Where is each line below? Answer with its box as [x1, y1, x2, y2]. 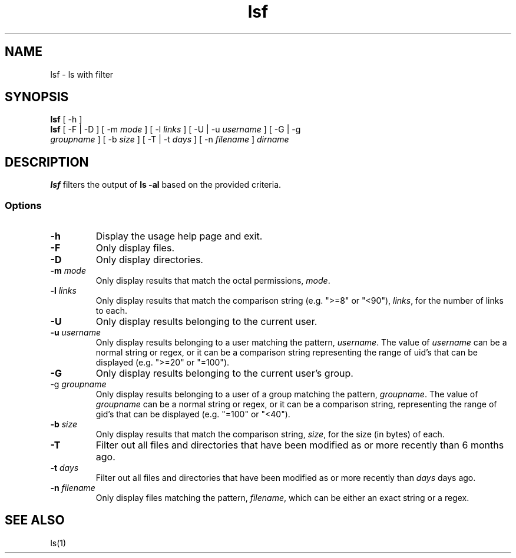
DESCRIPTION [5, 154, 89, 170]
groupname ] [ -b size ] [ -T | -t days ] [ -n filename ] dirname [50, 134, 289, 145]
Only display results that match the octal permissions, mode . [95, 275, 330, 286]
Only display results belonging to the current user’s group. [95, 367, 353, 380]
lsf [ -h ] [50, 114, 82, 125]
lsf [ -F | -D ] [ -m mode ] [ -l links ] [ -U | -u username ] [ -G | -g [50, 124, 301, 135]
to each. [95, 305, 128, 316]
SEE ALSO [5, 513, 65, 528]
